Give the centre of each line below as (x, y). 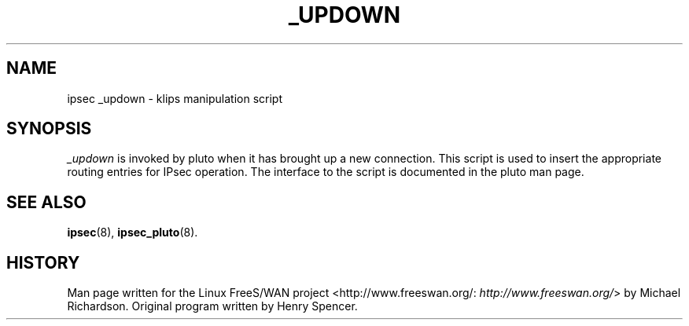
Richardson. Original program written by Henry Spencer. (212, 306)
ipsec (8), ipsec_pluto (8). (133, 233)
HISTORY (43, 262)
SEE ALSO (46, 202)
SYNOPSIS (49, 129)
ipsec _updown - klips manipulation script (175, 98)
